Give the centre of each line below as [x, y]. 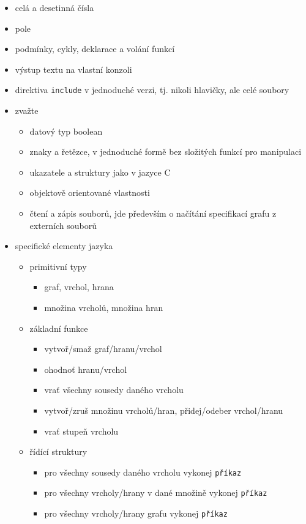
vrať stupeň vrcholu [81, 431]
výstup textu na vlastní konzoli [73, 69]
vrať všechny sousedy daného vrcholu [114, 390]
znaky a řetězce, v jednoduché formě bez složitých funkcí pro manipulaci [166, 152]
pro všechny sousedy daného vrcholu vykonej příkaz [143, 472]
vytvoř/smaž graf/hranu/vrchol [103, 349]
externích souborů [63, 225]
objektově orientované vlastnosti [90, 193]
